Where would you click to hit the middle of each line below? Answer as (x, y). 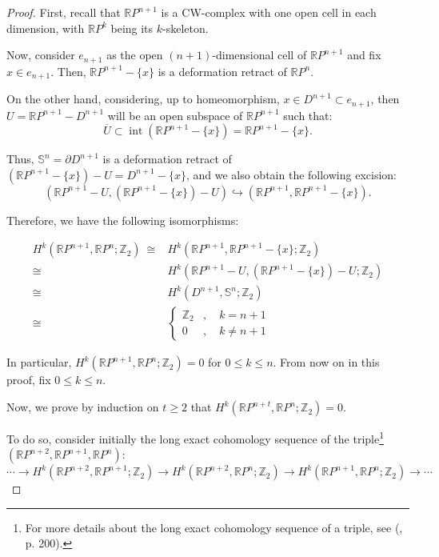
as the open (135, 55)
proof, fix (29, 380)
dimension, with (46, 28)
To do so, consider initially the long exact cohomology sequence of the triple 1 (196, 437)
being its (132, 28)
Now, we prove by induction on (83, 407)
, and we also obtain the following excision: (291, 174)
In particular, (39, 362)
